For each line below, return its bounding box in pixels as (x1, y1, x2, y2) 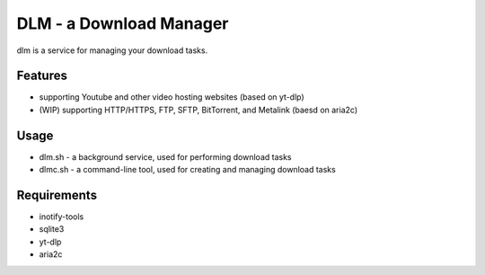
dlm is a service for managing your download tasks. (16, 45, 208, 56)
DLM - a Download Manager (16, 13, 229, 33)
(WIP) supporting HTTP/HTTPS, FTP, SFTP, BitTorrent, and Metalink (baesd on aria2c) (39, 104, 358, 115)
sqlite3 (39, 224, 65, 235)
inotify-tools (39, 211, 84, 222)
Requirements (16, 187, 98, 202)
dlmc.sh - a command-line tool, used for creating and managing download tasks (39, 164, 336, 175)
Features (16, 68, 67, 84)
